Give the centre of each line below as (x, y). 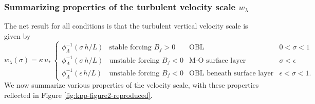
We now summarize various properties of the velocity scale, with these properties (132, 85)
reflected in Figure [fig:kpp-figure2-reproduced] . (78, 95)
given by (17, 35)
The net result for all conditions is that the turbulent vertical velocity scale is (126, 26)
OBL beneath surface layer (231, 73)
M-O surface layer (218, 60)
